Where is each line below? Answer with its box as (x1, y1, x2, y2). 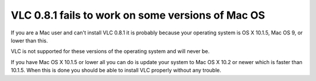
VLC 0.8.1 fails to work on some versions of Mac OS (11, 9, 266, 22)
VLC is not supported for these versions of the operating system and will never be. (11, 48, 210, 55)
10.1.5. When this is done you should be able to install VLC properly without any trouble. (11, 67, 222, 74)
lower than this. (11, 37, 48, 44)
